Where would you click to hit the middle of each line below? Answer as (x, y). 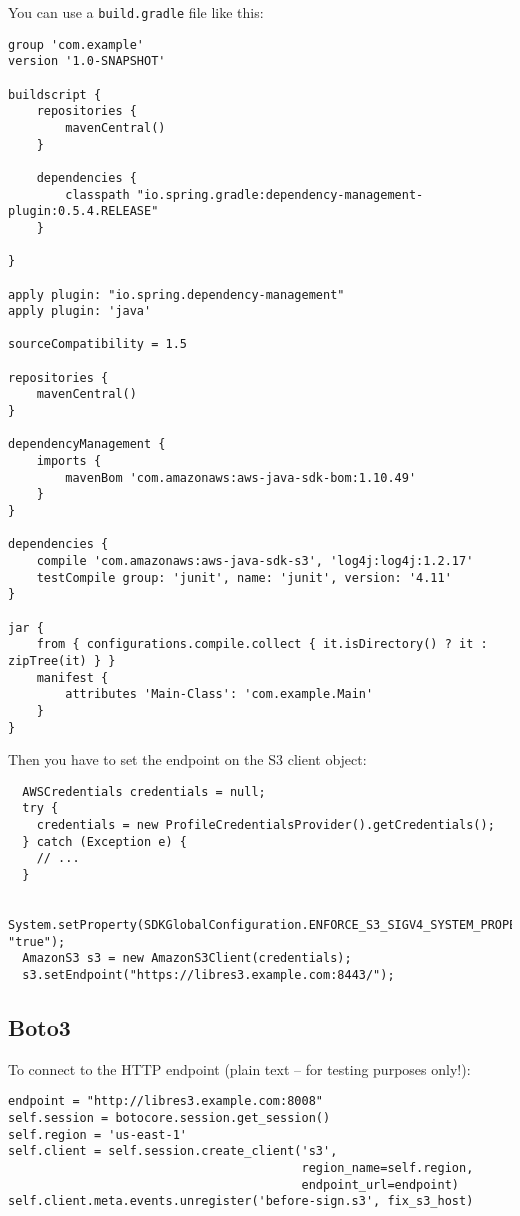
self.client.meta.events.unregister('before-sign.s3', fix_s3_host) (241, 1201)
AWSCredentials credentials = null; (144, 791)
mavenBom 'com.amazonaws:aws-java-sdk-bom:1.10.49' (241, 477)
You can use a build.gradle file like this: (136, 12)
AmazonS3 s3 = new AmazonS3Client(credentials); (187, 958)
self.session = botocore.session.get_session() (169, 1118)
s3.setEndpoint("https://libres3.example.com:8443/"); (208, 975)
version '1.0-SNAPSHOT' (87, 61)
